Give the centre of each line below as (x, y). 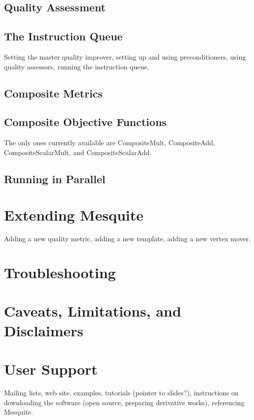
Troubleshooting (60, 273)
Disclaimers (44, 330)
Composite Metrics (53, 93)
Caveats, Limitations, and (93, 311)
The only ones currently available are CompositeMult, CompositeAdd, (110, 143)
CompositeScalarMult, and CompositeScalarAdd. (78, 152)
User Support (51, 369)
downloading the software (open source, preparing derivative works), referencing (124, 402)
